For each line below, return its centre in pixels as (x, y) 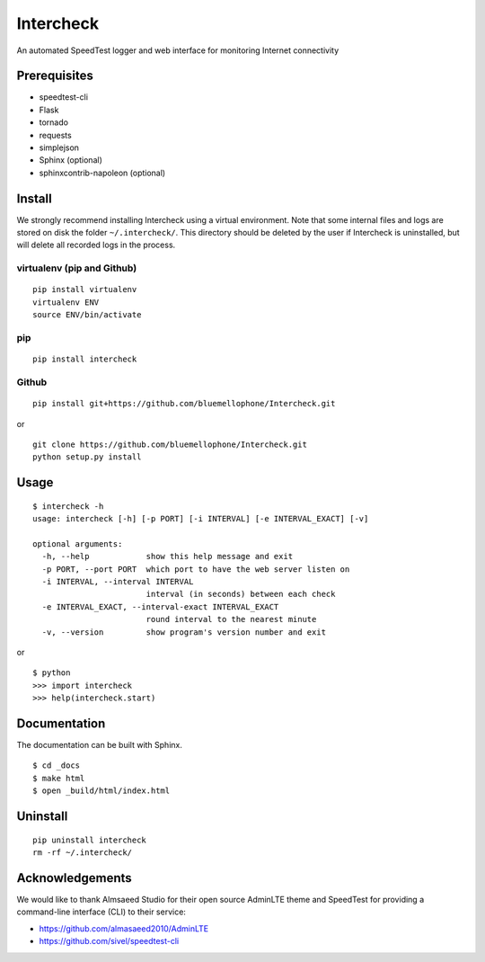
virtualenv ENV (66, 302)
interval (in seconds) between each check (241, 594)
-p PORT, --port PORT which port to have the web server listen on (196, 569)
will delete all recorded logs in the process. (96, 245)
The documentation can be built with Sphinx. (100, 745)
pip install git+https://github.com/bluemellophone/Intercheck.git (184, 404)
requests (55, 135)
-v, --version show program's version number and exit (184, 632)
